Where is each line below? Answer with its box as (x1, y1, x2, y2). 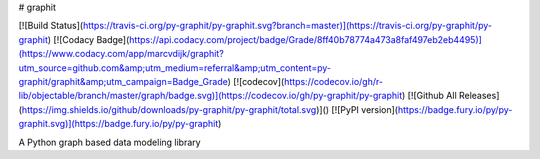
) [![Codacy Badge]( (47, 33, 130, 45)
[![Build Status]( (18, 20, 84, 32)
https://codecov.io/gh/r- (283, 75, 384, 87)
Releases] (458, 90, 500, 102)
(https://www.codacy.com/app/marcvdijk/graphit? (18, 48, 224, 60)
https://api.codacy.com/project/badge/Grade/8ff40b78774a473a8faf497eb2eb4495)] (128, 33, 482, 45)
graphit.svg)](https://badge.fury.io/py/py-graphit (18, 118, 219, 130)
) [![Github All (401, 90, 457, 102)
